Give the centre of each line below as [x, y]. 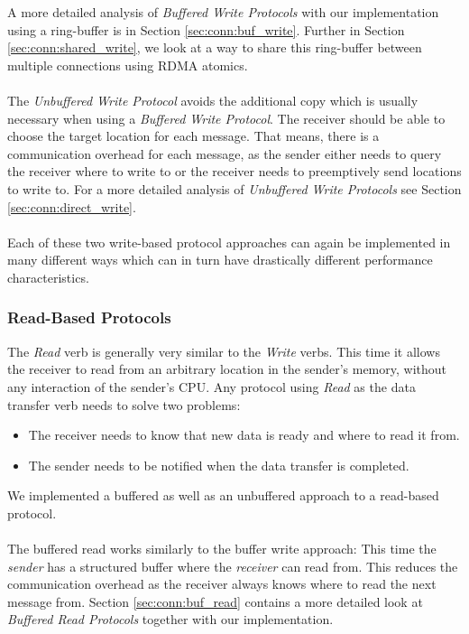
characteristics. [48, 277]
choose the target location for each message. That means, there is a [193, 136]
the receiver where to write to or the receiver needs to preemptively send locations [234, 171]
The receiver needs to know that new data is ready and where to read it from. [244, 435]
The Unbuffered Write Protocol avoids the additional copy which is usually [213, 100]
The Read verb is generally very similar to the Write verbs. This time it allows [224, 351]
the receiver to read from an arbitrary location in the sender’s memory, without [227, 369]
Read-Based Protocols [89, 317]
